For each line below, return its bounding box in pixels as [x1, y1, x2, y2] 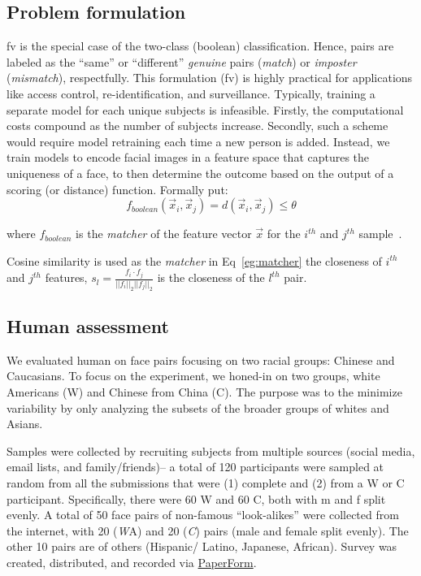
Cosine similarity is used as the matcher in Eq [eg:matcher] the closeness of [7, 252, 382, 269]
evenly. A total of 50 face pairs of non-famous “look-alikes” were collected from [7, 506, 399, 523]
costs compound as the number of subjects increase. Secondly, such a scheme [7, 117, 388, 134]
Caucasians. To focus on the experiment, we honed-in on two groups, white [7, 367, 380, 384]
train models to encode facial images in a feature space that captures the [7, 149, 370, 166]
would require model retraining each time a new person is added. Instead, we [7, 132, 390, 149]
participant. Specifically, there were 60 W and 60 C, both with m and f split [7, 490, 386, 507]
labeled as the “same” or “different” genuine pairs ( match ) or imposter [7, 53, 357, 70]
